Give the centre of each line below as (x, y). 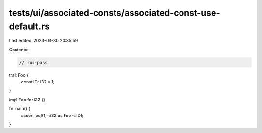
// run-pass (33, 62)
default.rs (29, 26)
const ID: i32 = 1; (38, 82)
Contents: (19, 50)
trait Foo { (19, 75)
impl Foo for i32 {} (27, 100)
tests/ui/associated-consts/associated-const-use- (115, 13)
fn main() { (20, 109)
